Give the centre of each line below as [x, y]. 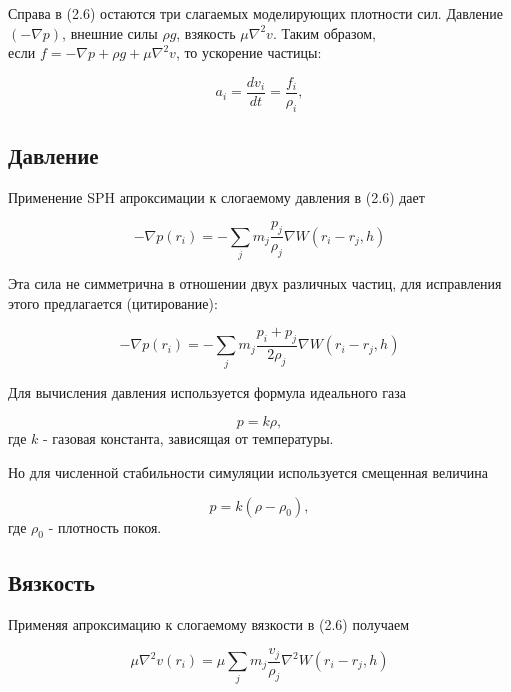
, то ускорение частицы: [248, 52]
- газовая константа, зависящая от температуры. [188, 438]
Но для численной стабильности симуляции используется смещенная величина [248, 471]
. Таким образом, [324, 32]
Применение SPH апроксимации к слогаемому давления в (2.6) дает [216, 196]
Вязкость [51, 581]
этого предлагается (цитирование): [113, 302]
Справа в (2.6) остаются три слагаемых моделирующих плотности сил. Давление [256, 13]
